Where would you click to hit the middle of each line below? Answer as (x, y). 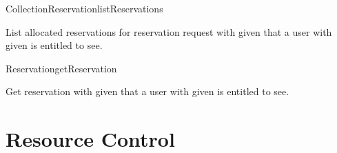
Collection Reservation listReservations (84, 8)
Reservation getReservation (61, 68)
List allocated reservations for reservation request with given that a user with (169, 31)
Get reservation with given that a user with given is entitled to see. (147, 91)
